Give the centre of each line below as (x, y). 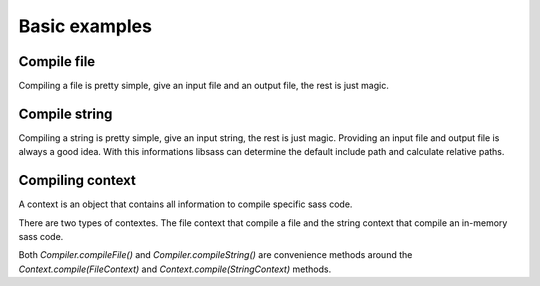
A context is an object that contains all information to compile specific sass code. (185, 204)
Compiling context (77, 180)
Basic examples (85, 26)
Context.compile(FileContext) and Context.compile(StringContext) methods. (175, 269)
